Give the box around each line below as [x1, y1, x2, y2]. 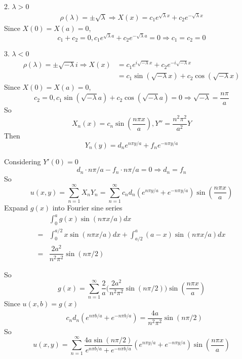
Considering [4, 156, 41, 166]
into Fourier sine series [52, 202, 123, 213]
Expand [4, 202, 28, 213]
